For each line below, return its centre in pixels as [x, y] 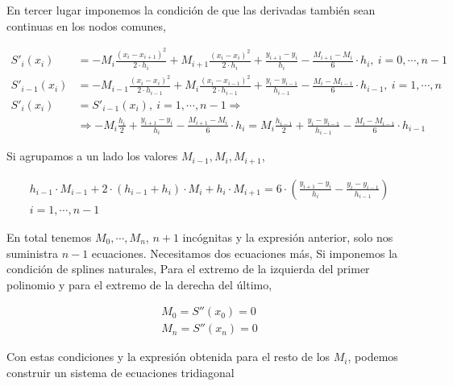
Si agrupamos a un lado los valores [92, 156]
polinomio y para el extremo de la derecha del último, [139, 284]
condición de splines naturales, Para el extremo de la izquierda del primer [188, 269]
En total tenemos [49, 237]
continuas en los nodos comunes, [86, 25]
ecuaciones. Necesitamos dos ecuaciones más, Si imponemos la [245, 253]
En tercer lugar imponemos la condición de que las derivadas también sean [191, 10]
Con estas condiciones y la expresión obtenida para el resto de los [168, 357]
